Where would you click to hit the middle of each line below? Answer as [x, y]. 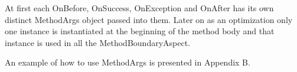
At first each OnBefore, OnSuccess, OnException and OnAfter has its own [139, 8]
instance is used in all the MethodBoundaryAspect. [98, 42]
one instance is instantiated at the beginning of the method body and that [140, 31]
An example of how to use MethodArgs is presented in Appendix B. [128, 62]
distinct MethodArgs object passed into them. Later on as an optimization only [149, 19]
